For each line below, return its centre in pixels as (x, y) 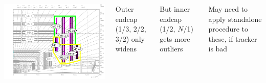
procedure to (228, 29)
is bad (218, 49)
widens (126, 49)
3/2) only (130, 38)
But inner (175, 9)
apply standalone (235, 19)
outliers (171, 49)
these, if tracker (233, 38)
